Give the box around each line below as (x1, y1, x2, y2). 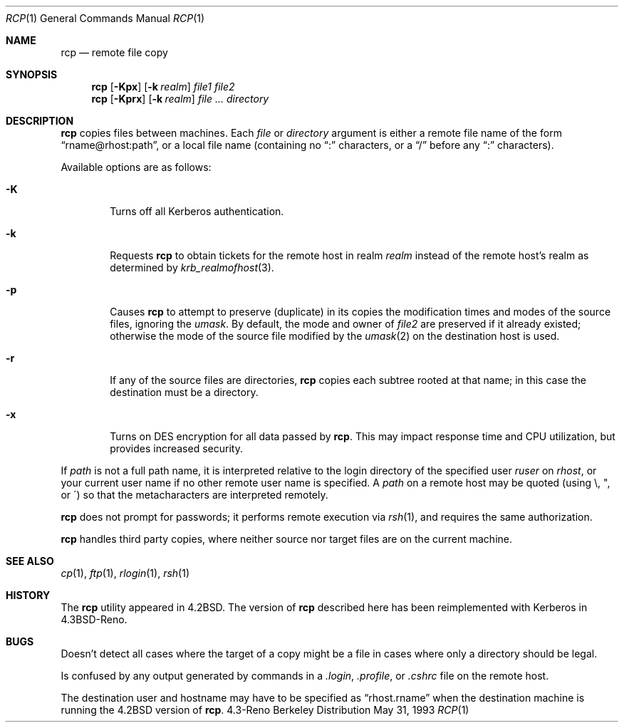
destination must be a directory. (110, 386, 259, 398)
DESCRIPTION (6, 115, 74, 127)
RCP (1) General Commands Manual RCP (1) (6, 12, 205, 24)
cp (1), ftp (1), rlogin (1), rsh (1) (61, 567, 190, 579)
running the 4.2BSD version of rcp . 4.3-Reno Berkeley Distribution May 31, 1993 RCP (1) (61, 704, 469, 716)
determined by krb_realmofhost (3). (110, 261, 274, 274)
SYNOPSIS (6, 68, 58, 80)
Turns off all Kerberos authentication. (110, 205, 284, 217)
